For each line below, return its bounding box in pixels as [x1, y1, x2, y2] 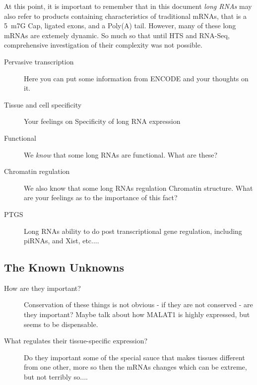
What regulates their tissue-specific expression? [4, 335, 148, 346]
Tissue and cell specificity [4, 99, 82, 110]
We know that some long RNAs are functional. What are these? [24, 149, 218, 160]
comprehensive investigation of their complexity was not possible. [4, 40, 202, 50]
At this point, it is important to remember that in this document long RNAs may [4, 1, 252, 11]
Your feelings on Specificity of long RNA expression [24, 116, 181, 126]
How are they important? [4, 282, 81, 293]
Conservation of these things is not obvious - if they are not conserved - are [24, 299, 253, 310]
